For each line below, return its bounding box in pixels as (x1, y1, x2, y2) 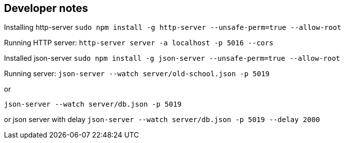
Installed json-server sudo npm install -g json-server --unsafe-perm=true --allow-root (4, 54, 340, 63)
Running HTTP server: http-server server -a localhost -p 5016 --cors (4, 38, 274, 47)
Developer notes (4, 2, 88, 14)
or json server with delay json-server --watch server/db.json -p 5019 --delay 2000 (4, 115, 320, 124)
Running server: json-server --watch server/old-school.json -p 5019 (4, 69, 270, 78)
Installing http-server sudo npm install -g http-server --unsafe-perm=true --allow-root (4, 23, 341, 32)
